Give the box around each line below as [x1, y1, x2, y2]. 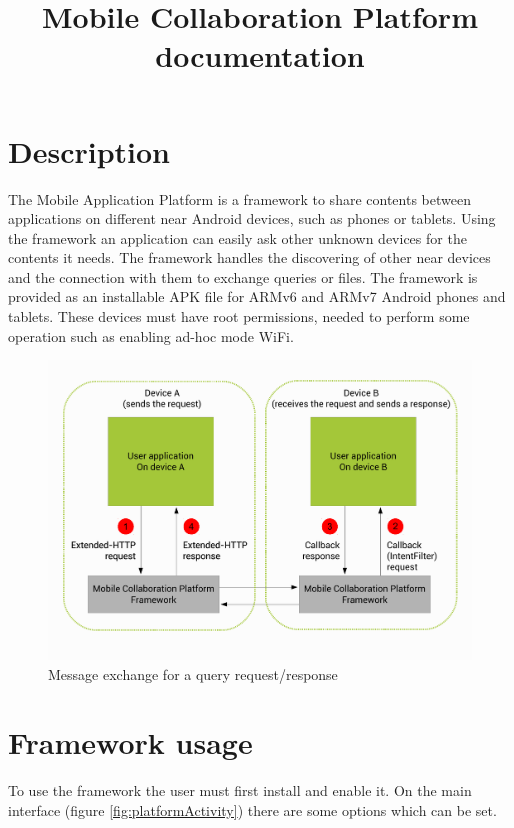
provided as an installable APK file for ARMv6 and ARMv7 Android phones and [8, 286, 506, 307]
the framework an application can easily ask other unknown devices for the [8, 227, 467, 248]
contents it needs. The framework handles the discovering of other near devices [8, 247, 491, 268]
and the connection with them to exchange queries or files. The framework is [8, 266, 478, 287]
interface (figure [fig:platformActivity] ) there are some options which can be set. [8, 799, 497, 820]
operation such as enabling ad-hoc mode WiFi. [8, 325, 294, 346]
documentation [155, 35, 365, 76]
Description [8, 130, 171, 171]
